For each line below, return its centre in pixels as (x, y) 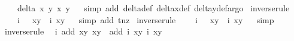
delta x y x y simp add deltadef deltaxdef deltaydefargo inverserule (153, 8)
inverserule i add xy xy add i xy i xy (83, 31)
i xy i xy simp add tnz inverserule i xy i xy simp (146, 19)
